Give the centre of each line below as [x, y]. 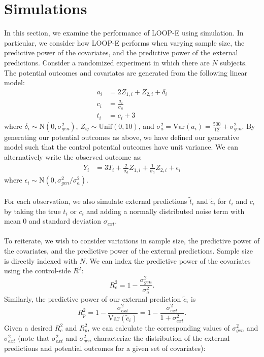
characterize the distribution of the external [162, 337]
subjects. [234, 62]
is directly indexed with [41, 260]
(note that [34, 337]
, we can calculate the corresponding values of [159, 327]
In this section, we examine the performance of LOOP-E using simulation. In [124, 33]
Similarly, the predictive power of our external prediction [93, 298]
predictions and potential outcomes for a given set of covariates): [105, 348]
